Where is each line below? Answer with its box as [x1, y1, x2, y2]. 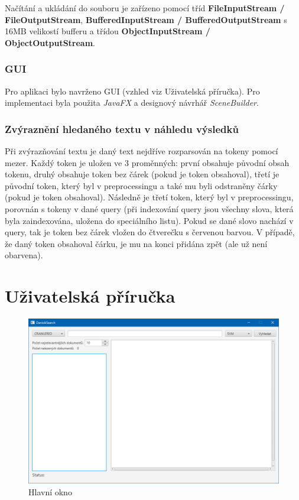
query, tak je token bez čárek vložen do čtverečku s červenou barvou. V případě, [5, 226, 295, 238]
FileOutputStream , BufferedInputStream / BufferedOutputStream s [5, 13, 287, 25]
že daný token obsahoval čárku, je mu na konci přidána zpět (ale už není [5, 237, 268, 249]
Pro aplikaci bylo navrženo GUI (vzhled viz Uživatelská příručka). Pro [5, 85, 260, 97]
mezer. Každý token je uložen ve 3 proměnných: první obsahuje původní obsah [5, 156, 290, 168]
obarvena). [5, 249, 43, 261]
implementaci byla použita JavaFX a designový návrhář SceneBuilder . [5, 96, 259, 109]
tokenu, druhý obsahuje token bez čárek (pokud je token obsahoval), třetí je [5, 168, 279, 180]
